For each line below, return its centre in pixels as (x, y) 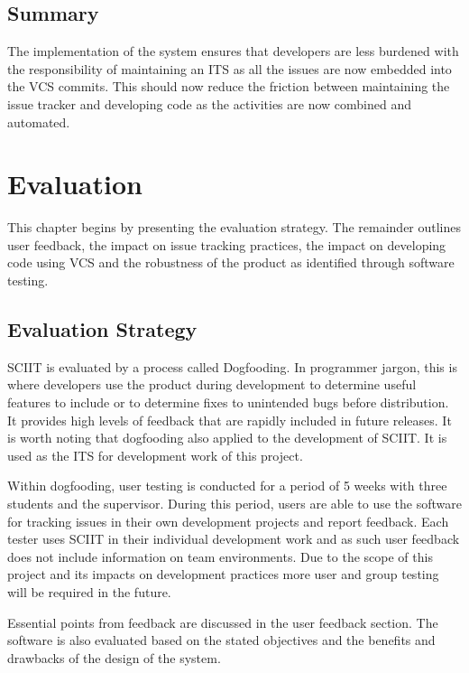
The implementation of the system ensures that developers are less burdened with (233, 51)
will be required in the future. (89, 592)
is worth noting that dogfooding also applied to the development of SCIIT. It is (227, 438)
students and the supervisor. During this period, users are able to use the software (234, 504)
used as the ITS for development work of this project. (155, 455)
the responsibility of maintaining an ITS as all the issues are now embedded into (230, 68)
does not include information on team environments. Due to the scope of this (220, 556)
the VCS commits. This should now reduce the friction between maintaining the (229, 86)
